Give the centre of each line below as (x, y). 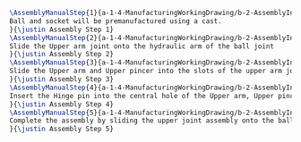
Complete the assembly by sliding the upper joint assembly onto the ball (152, 121)
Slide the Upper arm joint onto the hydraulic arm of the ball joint (142, 46)
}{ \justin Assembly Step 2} (62, 54)
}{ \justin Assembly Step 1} (62, 29)
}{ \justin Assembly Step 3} (62, 79)
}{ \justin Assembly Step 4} (62, 104)
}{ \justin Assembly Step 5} (62, 129)
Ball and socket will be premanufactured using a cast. (116, 21)
